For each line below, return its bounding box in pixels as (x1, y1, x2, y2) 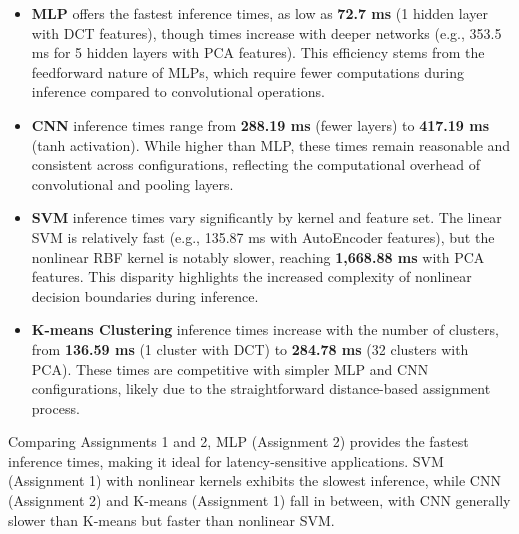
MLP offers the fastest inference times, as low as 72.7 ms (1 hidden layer (31, 3, 488, 23)
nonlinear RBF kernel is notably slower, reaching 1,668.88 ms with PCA (31, 246, 485, 267)
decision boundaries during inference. (31, 285, 259, 306)
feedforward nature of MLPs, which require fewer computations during (31, 61, 464, 82)
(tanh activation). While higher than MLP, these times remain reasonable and (31, 134, 511, 155)
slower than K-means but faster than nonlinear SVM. (8, 509, 335, 530)
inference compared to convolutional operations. (31, 81, 325, 102)
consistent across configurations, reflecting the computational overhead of (31, 154, 480, 175)
